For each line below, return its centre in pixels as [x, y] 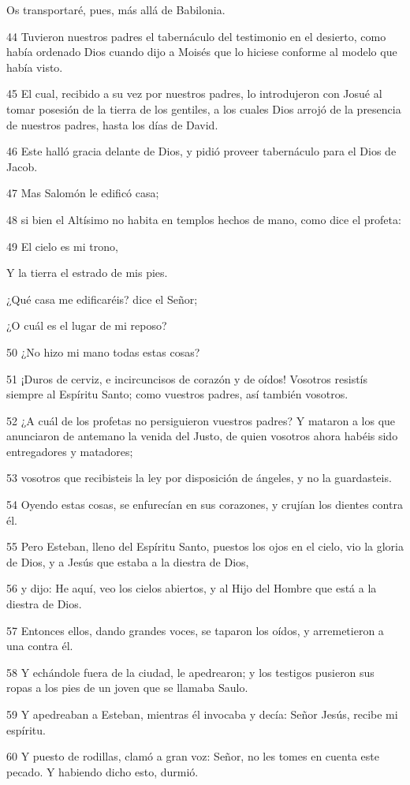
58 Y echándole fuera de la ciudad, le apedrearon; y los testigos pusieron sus [190, 672]
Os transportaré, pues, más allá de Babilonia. [116, 9]
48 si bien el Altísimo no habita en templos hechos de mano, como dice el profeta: [204, 219]
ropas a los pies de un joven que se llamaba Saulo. [127, 688]
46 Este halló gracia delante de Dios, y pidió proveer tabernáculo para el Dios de [201, 151]
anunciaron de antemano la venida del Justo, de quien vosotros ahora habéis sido [202, 436]
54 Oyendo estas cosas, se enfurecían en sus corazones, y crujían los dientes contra [205, 505]
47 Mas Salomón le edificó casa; [83, 193]
